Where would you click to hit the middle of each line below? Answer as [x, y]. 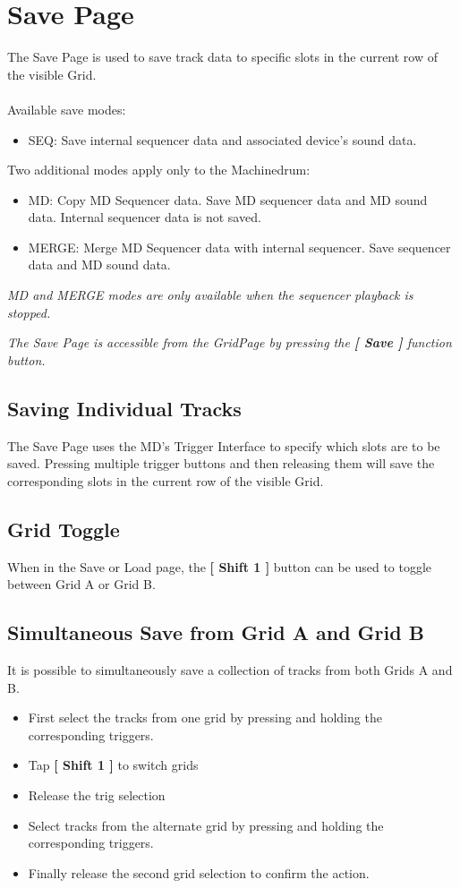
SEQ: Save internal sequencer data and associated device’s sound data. [222, 139]
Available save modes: [67, 109]
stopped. [29, 312]
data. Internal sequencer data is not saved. [145, 217]
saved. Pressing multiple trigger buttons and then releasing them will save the [221, 463]
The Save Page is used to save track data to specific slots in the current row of [223, 57]
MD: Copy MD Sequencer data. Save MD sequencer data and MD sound [228, 199]
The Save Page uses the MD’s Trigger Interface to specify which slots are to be [224, 445]
